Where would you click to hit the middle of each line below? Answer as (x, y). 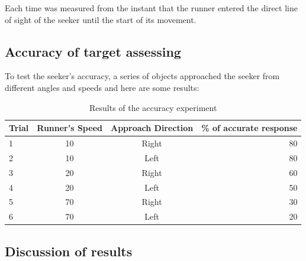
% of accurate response (249, 128)
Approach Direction (152, 128)
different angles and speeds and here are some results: (102, 87)
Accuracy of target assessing (93, 51)
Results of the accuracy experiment (153, 107)
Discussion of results (69, 251)
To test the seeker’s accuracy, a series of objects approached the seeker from (142, 76)
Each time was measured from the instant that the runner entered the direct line (151, 8)
